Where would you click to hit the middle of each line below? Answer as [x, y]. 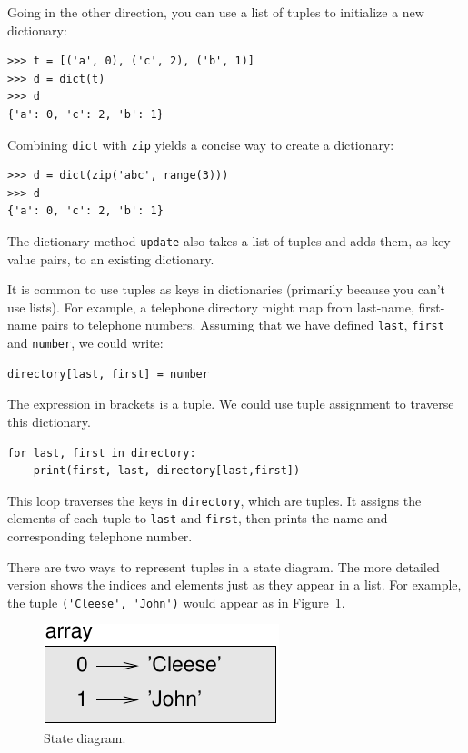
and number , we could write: [85, 343]
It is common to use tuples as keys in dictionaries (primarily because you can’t [227, 289]
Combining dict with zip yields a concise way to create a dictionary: [201, 144]
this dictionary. [49, 421]
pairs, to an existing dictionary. [127, 258]
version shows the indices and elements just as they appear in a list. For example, [234, 585]
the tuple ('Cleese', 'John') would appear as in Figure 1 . [176, 602]
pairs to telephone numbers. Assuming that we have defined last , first [243, 325]
